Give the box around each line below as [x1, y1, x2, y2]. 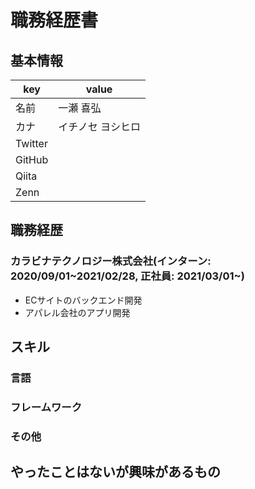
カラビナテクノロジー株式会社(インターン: [10, 254, 212, 268]
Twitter [15, 137, 48, 150]
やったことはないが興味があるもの [10, 464, 221, 481]
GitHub [15, 153, 49, 166]
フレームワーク [10, 400, 83, 414]
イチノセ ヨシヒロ [58, 120, 142, 133]
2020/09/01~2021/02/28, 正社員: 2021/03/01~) [10, 269, 245, 283]
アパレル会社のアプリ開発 [24, 306, 131, 318]
